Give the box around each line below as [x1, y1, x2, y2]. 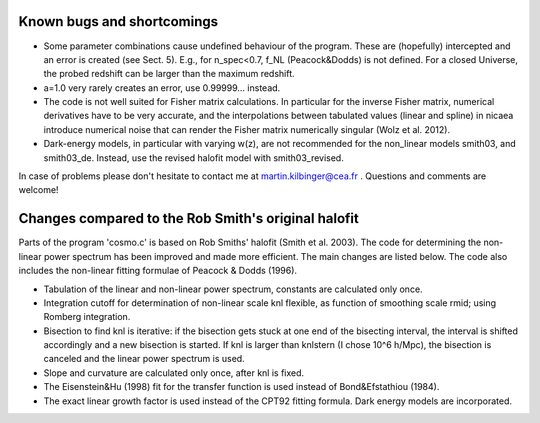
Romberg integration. [43, 311, 131, 323]
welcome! [18, 184, 59, 196]
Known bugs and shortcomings [18, 13, 219, 30]
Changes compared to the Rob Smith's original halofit [18, 210, 359, 227]
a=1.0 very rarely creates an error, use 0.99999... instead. [43, 81, 281, 94]
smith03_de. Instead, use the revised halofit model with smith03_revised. [43, 151, 344, 164]
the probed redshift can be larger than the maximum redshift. [43, 68, 295, 80]
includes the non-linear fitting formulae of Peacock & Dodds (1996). [18, 265, 298, 277]
